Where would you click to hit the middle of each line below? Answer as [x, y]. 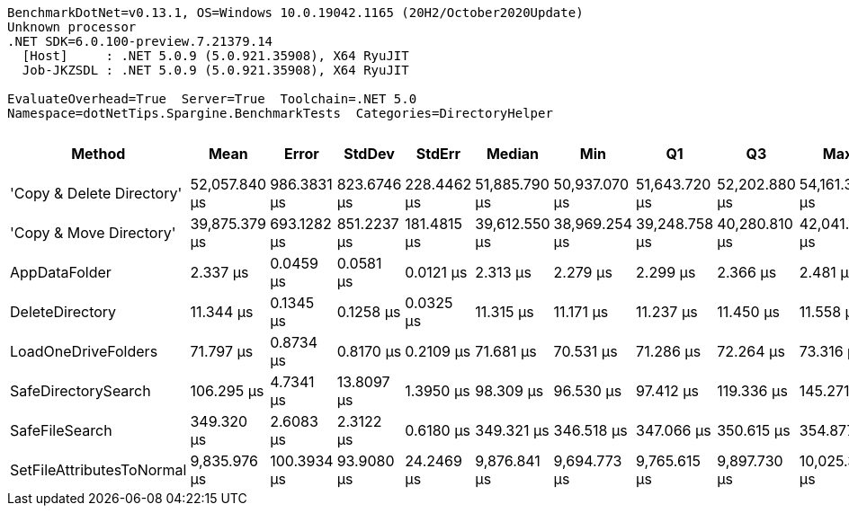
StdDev [369, 154]
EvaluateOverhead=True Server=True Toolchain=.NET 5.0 [212, 99]
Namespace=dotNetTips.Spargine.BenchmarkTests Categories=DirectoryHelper [280, 113]
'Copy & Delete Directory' [96, 193]
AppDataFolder [61, 272]
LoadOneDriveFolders [84, 351]
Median [513, 154]
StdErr [438, 154]
